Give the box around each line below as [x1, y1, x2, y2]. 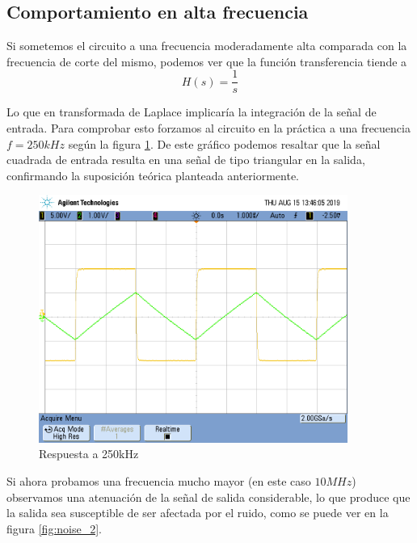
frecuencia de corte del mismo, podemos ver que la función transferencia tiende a [6, 53, 407, 69]
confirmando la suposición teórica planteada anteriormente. [6, 166, 299, 183]
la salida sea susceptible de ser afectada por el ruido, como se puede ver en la [6, 504, 389, 521]
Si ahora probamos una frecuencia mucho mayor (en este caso [6, 472, 311, 489]
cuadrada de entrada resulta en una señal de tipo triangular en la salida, [6, 151, 365, 168]
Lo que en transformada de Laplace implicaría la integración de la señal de [6, 103, 377, 120]
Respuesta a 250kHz [39, 445, 139, 462]
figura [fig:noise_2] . [6, 520, 102, 537]
